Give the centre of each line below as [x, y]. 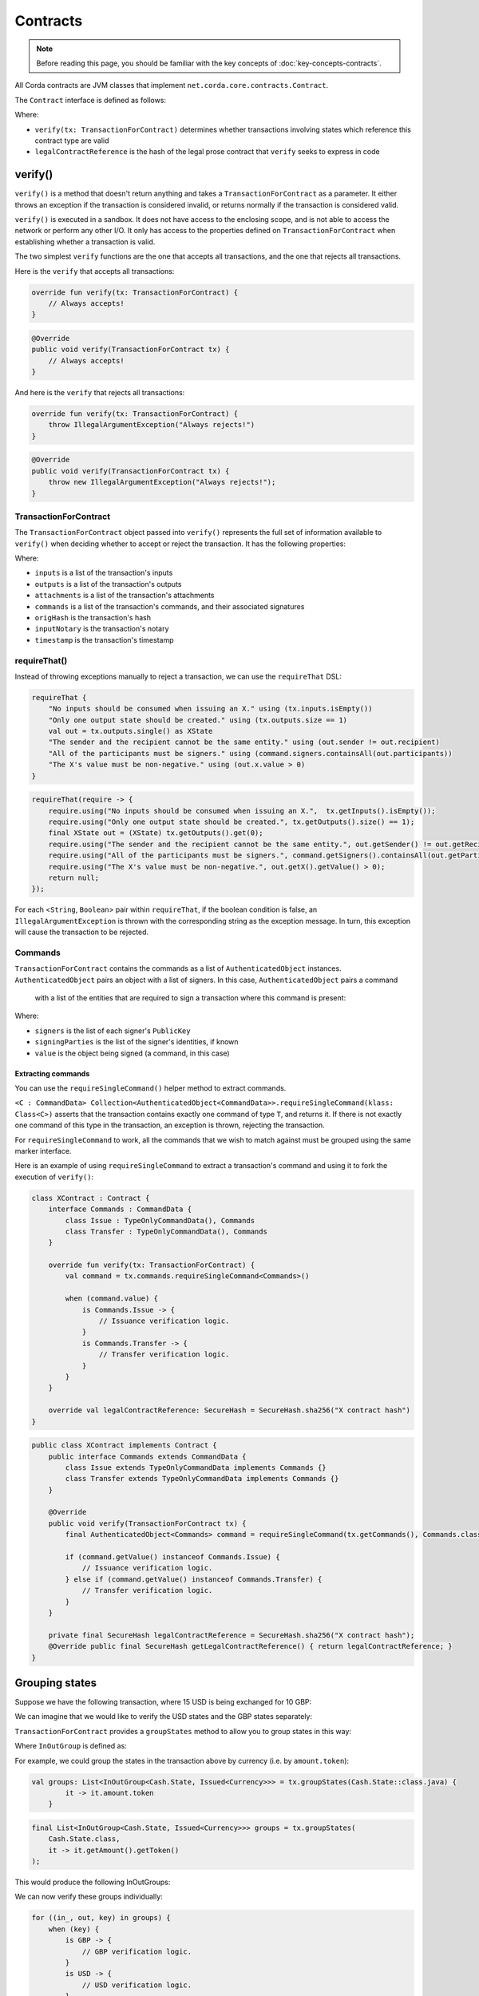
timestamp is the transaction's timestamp [104, 640]
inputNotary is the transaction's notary [102, 629]
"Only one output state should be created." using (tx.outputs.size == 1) [198, 720]
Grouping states [56, 1683]
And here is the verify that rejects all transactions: [100, 393]
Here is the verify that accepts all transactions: [95, 271]
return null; [74, 877]
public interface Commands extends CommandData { [147, 1456]
